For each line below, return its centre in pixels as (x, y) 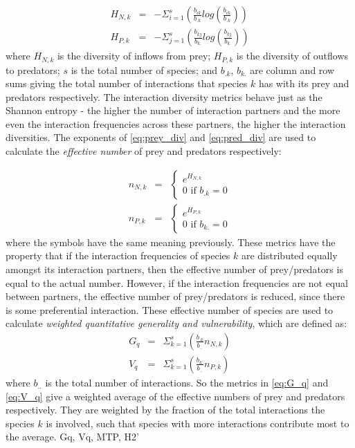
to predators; (33, 69)
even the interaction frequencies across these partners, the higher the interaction (176, 123)
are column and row (292, 69)
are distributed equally (289, 255)
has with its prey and (304, 83)
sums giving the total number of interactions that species (127, 83)
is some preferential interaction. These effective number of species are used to (170, 309)
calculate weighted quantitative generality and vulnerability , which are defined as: (176, 323)
